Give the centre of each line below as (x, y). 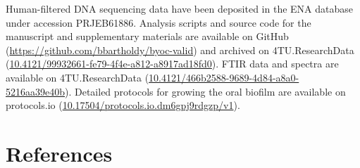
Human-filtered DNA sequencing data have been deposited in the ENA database (179, 8)
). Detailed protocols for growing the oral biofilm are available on (205, 91)
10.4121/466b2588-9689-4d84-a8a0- (224, 77)
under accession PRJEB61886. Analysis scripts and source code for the (159, 22)
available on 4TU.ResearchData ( (77, 77)
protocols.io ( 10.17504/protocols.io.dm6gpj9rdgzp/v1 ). (123, 105)
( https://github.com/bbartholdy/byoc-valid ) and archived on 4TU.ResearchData (180, 50)
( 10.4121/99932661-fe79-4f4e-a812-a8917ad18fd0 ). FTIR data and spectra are (172, 64)
